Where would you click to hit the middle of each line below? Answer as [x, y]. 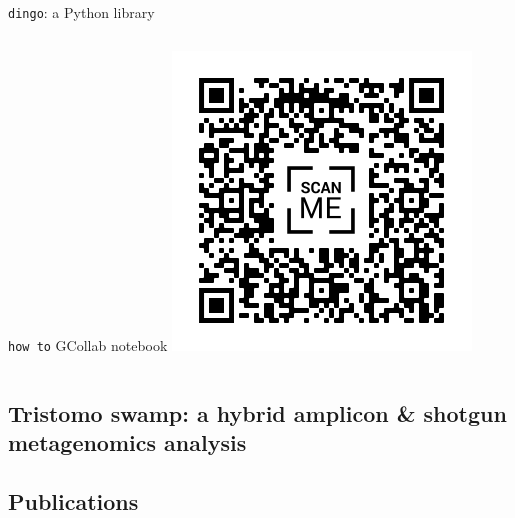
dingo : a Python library [81, 12]
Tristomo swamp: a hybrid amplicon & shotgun [257, 412]
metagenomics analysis [127, 442]
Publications [73, 500]
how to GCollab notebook [88, 344]
